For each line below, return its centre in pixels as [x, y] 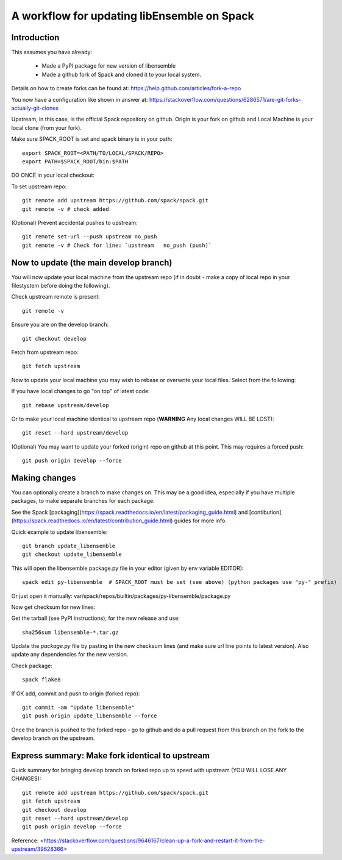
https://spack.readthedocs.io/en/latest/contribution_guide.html [92, 521]
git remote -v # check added [66, 209]
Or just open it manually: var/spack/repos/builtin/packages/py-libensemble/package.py [121, 596]
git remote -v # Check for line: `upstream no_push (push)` [117, 245]
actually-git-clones [35, 108]
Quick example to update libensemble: [59, 532]
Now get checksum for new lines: [53, 607]
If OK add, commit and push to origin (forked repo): [76, 693]
